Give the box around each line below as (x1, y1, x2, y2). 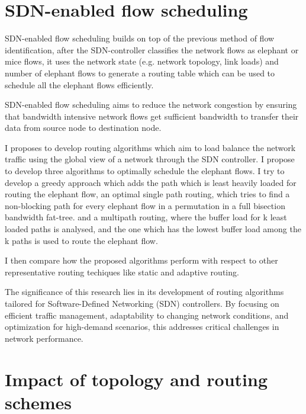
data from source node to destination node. (5, 121, 162, 134)
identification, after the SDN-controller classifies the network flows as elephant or (5, 43, 299, 56)
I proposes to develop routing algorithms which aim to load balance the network (5, 141, 296, 153)
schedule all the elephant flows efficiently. (5, 78, 154, 91)
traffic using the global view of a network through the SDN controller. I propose (5, 153, 295, 165)
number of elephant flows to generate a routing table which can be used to (5, 66, 275, 79)
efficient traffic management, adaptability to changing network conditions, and (5, 309, 289, 321)
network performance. (5, 332, 83, 344)
